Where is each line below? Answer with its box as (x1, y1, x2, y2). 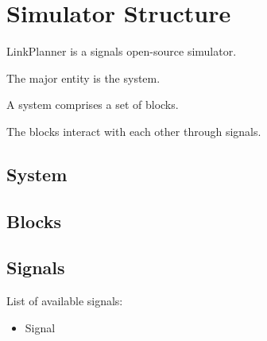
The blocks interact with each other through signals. (6, 122, 261, 139)
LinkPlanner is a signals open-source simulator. (6, 43, 237, 60)
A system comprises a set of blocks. (6, 96, 179, 113)
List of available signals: (6, 293, 123, 309)
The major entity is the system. (6, 69, 161, 86)
